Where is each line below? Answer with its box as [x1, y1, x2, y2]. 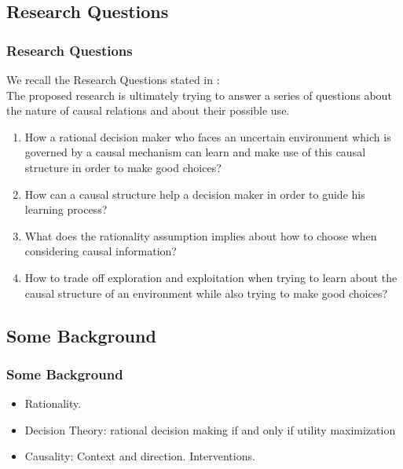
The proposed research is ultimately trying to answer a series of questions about [6, 86, 392, 103]
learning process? [24, 201, 108, 218]
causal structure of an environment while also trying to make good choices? [24, 284, 388, 301]
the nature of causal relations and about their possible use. [6, 102, 290, 119]
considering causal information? [24, 243, 177, 259]
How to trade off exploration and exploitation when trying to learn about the [24, 269, 398, 285]
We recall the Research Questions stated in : [6, 71, 220, 87]
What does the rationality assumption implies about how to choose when [24, 227, 377, 244]
